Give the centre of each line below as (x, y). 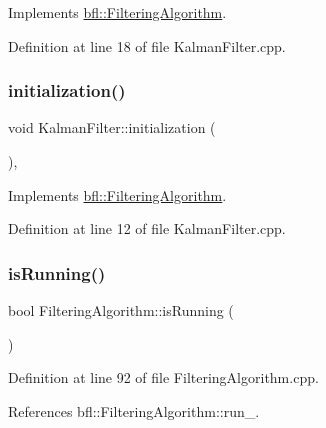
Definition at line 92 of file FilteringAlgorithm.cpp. (163, 377)
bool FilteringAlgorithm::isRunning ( (121, 310)
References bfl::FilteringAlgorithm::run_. (134, 410)
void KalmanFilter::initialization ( (112, 127)
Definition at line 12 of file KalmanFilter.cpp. (147, 228)
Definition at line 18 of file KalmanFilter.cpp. (147, 45)
